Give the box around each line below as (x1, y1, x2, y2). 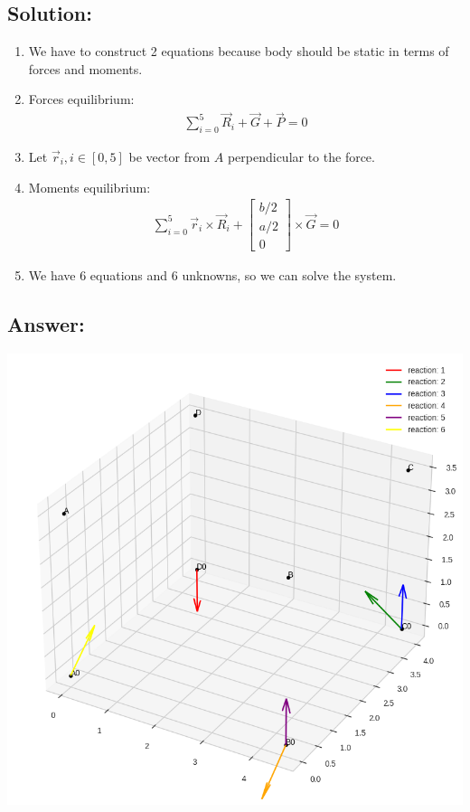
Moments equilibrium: (28, 177, 151, 196)
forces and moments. (28, 59, 143, 78)
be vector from (128, 147, 211, 166)
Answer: (7, 310, 85, 338)
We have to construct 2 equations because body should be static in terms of (28, 42, 449, 61)
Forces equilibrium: (28, 90, 135, 109)
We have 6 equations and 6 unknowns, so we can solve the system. (28, 266, 397, 285)
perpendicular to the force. (227, 147, 375, 166)
